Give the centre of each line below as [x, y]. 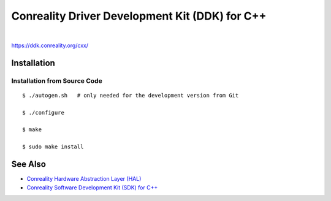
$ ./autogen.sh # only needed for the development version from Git [131, 95]
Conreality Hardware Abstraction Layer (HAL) [84, 179]
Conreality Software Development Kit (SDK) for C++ [92, 188]
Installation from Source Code [57, 81]
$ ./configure [43, 112]
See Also [29, 165]
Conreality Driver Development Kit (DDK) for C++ [139, 16]
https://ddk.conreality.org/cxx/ [50, 45]
